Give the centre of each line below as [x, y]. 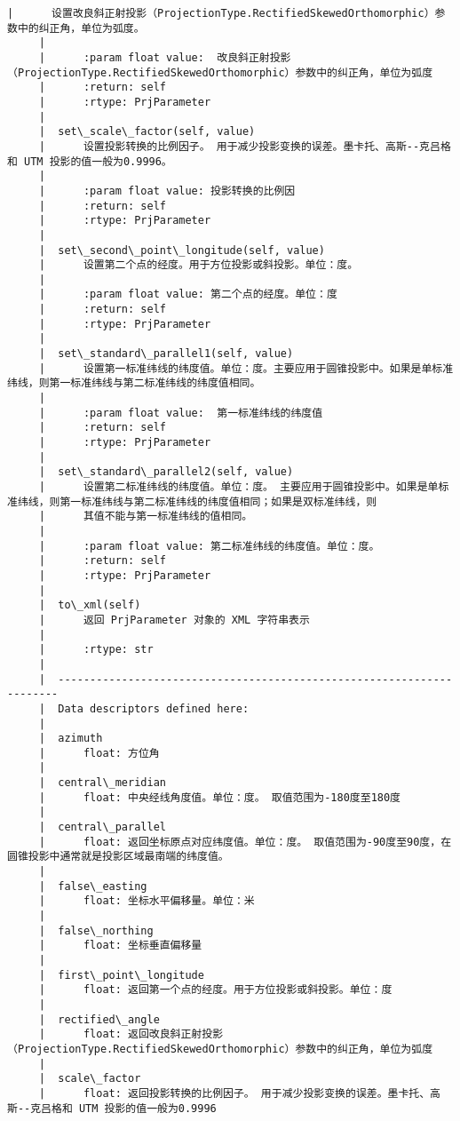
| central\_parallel [102, 827]
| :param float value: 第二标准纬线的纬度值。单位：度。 [209, 546]
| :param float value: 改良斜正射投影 [165, 57]
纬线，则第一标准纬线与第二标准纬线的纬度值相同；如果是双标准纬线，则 [197, 501]
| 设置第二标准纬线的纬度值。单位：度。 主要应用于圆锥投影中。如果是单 [238, 487]
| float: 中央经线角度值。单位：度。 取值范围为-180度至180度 [219, 797]
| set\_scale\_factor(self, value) [147, 132]
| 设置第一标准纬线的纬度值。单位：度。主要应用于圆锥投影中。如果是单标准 [246, 368]
